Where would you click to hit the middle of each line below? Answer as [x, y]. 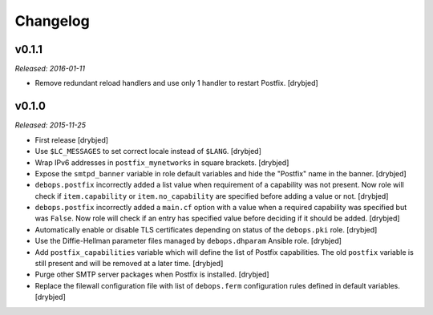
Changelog [52, 21]
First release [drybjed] [71, 139]
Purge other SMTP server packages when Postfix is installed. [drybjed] [152, 275]
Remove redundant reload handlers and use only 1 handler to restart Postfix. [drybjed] [176, 83]
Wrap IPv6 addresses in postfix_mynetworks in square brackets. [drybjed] [162, 162]
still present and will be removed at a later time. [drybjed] [129, 264]
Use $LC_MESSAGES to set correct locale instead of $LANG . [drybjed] [148, 151]
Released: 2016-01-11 [50, 69]
